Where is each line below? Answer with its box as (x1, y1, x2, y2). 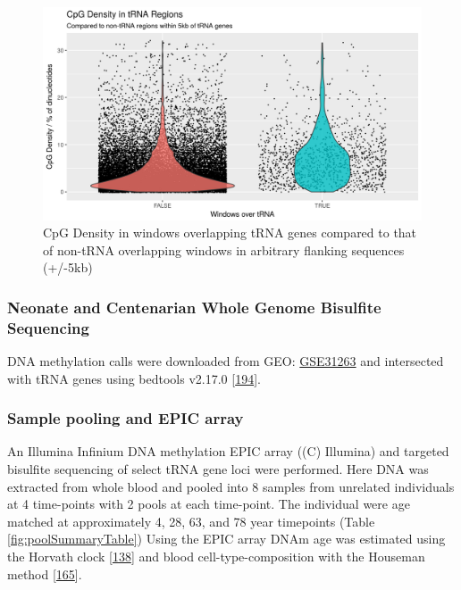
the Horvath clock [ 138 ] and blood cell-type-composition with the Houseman (7, 546, 425, 565)
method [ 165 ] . (7, 564, 82, 583)
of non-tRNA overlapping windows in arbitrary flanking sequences (43, 240, 405, 259)
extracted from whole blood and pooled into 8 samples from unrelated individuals (7, 477, 455, 495)
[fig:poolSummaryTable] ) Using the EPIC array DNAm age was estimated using (7, 529, 446, 548)
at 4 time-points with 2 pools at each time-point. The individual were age (7, 494, 410, 513)
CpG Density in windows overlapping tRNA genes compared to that (43, 223, 417, 242)
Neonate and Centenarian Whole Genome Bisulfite (7, 295, 381, 318)
